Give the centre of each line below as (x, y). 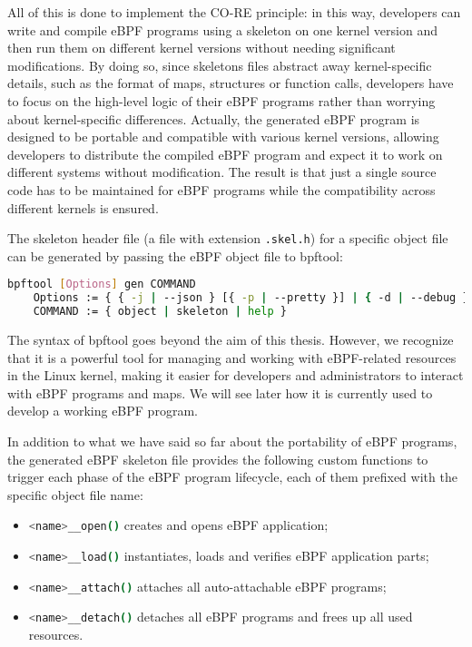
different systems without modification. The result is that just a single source (222, 172)
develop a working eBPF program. (103, 411)
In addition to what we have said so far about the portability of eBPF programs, (232, 441)
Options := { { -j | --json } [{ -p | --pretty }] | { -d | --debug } (251, 298)
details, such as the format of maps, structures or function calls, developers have (231, 83)
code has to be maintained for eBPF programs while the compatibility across (221, 189)
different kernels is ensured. (83, 207)
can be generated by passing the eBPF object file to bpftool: (175, 255)
